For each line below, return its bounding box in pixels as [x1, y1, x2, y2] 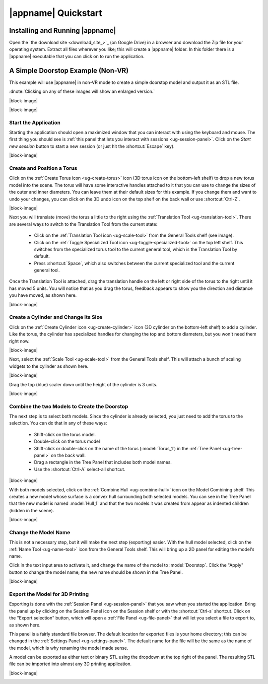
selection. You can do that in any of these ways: [9, 420, 107, 426]
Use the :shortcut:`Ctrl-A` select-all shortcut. [34, 466, 126, 472]
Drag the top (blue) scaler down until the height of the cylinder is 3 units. [9, 381, 158, 387]
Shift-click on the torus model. [34, 431, 96, 437]
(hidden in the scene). [9, 507, 54, 513]
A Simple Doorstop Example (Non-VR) [9, 66, 129, 74]
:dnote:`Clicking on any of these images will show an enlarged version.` [9, 88, 155, 94]
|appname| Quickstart [9, 7, 102, 18]
